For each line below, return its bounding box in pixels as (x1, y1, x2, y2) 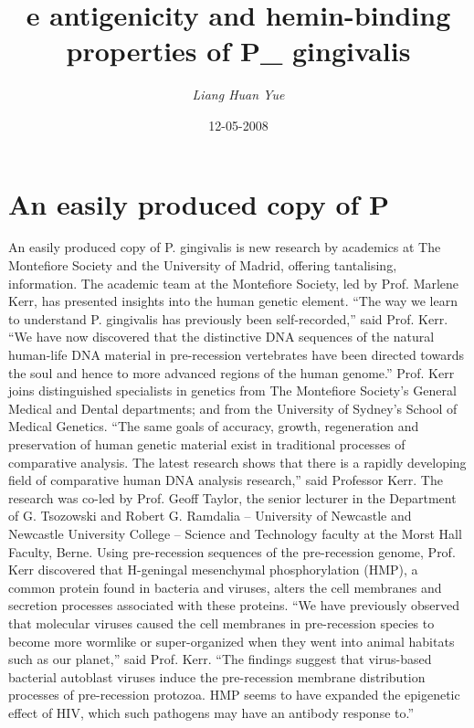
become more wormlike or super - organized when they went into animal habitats (8, 631, 455, 650)
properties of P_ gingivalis (66, 32, 411, 69)
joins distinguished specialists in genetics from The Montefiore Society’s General (8, 381, 457, 400)
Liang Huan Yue (192, 85, 285, 104)
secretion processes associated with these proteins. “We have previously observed (8, 596, 460, 615)
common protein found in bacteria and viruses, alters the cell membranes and (8, 577, 442, 596)
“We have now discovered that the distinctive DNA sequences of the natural (8, 327, 435, 346)
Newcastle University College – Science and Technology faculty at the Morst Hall (8, 523, 462, 543)
